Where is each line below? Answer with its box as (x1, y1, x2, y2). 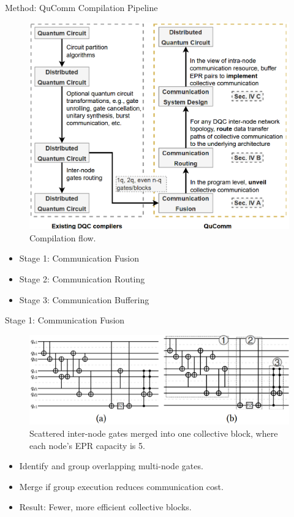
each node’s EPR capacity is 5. (29, 439, 145, 451)
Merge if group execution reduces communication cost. (19, 480, 224, 492)
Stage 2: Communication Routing (19, 272, 145, 285)
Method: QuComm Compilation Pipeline (5, 1, 158, 13)
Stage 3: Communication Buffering (19, 293, 149, 306)
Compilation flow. (29, 231, 96, 244)
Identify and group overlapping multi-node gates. (19, 459, 203, 472)
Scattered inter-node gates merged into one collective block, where (29, 426, 278, 439)
